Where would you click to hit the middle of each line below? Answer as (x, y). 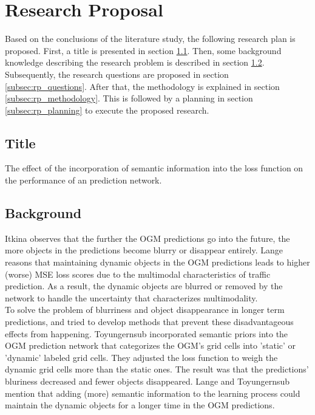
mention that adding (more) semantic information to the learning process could (153, 393)
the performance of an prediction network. (83, 180)
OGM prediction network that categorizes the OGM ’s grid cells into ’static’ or (151, 345)
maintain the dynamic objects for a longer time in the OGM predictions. (140, 405)
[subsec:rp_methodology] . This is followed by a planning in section (129, 98)
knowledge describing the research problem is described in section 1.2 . (135, 62)
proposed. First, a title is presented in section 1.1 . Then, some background (143, 50)
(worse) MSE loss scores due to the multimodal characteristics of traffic (138, 274)
